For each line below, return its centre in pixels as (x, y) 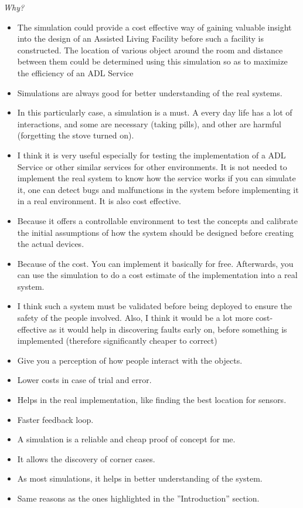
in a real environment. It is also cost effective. (99, 201)
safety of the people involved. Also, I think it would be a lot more (135, 318)
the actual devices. (51, 244)
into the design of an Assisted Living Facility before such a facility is (140, 38)
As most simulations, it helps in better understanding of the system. (140, 478)
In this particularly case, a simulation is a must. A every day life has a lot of (155, 112)
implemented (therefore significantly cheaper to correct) (117, 341)
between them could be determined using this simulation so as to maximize (152, 61)
